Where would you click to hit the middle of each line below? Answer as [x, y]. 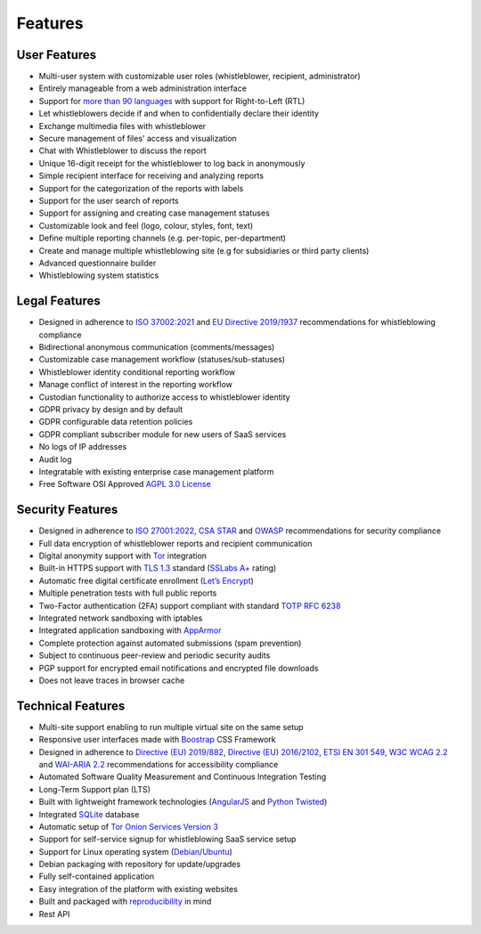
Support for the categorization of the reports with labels [141, 188]
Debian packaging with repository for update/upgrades [139, 865]
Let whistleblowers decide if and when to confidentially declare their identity [179, 114]
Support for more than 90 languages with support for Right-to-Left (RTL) [172, 101]
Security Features [67, 510]
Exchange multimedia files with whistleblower [122, 126]
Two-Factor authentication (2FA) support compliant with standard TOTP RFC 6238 [190, 605]
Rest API [54, 914]
